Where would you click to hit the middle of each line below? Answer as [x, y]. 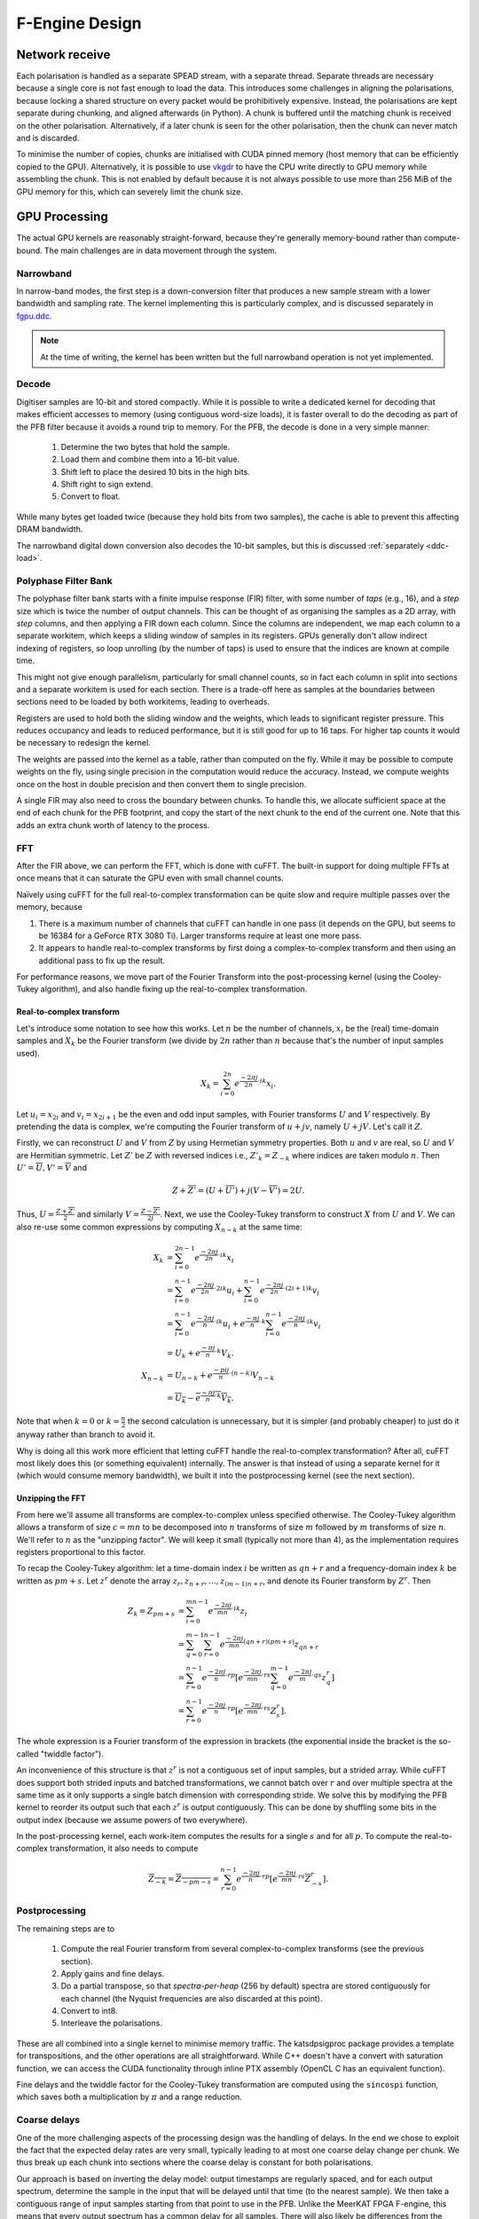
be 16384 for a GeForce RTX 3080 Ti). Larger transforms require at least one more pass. [200, 936]
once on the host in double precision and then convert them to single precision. [161, 784]
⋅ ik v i [313, 1324]
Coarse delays [48, 2120]
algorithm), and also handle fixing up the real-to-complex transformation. [174, 989]
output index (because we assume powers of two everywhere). [132, 1820]
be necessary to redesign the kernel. [83, 743]
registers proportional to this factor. [81, 1552]
